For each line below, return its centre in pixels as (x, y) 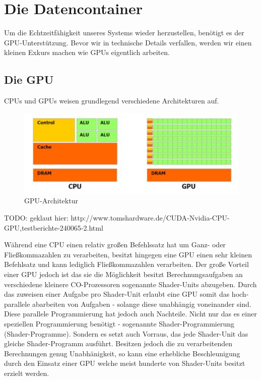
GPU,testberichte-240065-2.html (54, 227)
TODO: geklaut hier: (36, 218)
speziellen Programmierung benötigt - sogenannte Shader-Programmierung (119, 323)
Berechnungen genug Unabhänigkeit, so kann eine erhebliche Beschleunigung (122, 353)
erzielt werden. (27, 373)
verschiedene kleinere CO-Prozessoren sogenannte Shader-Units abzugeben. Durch (130, 284)
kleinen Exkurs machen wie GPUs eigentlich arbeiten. (87, 52)
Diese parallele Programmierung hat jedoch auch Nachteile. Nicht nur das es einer (130, 314)
